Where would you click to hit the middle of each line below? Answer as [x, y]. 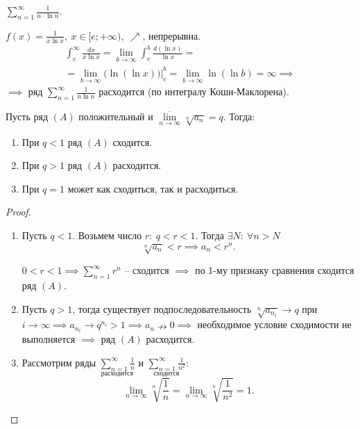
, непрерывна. [172, 35]
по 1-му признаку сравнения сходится [275, 270]
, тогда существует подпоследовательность [162, 308]
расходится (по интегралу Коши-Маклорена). [194, 91]
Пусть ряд [27, 116]
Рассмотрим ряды [59, 362]
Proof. [18, 212]
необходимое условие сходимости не [274, 324]
